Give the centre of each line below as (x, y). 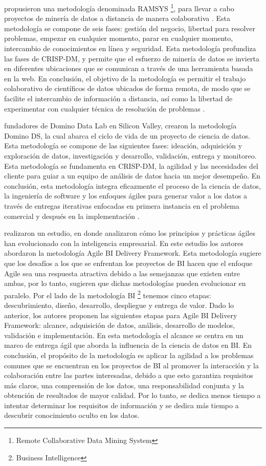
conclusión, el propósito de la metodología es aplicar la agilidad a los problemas (129, 355)
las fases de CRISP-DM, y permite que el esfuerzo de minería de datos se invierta (132, 58)
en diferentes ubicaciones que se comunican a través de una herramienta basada (129, 68)
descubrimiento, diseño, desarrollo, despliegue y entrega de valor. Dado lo (119, 305)
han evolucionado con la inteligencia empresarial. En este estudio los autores (124, 243)
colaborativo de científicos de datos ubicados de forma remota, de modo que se (127, 88)
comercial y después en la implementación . (72, 216)
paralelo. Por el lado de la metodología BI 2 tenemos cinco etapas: (108, 294)
